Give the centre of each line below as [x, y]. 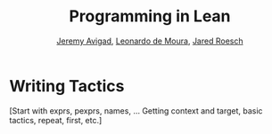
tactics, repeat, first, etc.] [56, 120]
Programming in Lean [150, 16]
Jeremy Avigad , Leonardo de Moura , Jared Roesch [150, 41]
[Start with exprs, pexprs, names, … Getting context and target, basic [136, 110]
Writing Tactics [67, 86]
